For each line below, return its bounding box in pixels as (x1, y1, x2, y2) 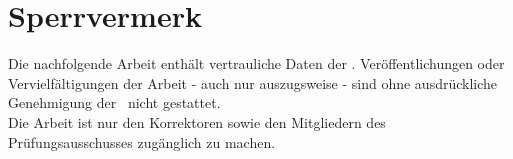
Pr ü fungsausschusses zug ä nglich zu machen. (8, 131, 276, 152)
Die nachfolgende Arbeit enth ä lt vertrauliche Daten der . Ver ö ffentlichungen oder (8, 53, 505, 74)
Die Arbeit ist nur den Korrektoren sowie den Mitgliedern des (8, 111, 386, 132)
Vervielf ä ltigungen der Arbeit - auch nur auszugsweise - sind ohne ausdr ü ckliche (8, 72, 498, 93)
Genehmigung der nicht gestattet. (8, 92, 221, 113)
